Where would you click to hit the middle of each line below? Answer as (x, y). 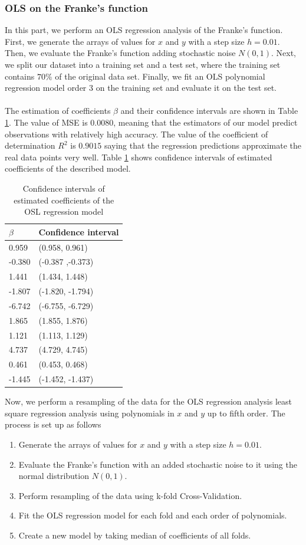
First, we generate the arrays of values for (80, 41)
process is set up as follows (53, 424)
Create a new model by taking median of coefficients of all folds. (135, 535)
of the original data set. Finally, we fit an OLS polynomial (160, 76)
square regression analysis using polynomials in (90, 413)
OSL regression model (64, 211)
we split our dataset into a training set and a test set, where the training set (143, 64)
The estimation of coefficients (58, 111)
